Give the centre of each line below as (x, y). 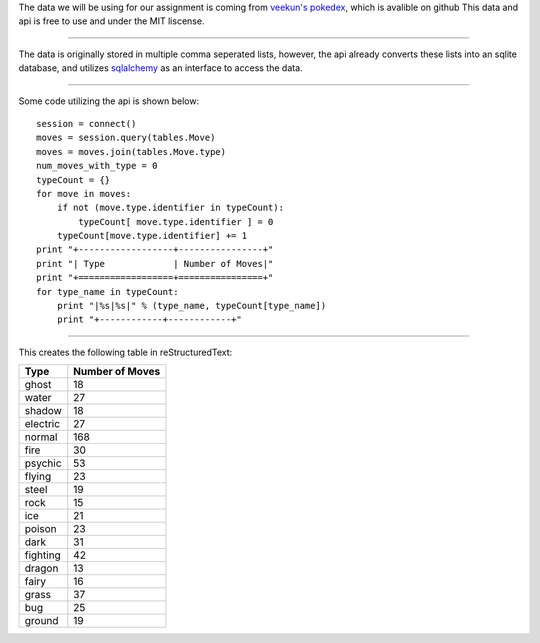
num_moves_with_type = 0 (97, 166)
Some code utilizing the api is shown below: (109, 101)
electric (42, 424)
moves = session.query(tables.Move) (126, 138)
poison (40, 529)
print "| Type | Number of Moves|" (155, 263)
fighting (43, 555)
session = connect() (86, 123)
